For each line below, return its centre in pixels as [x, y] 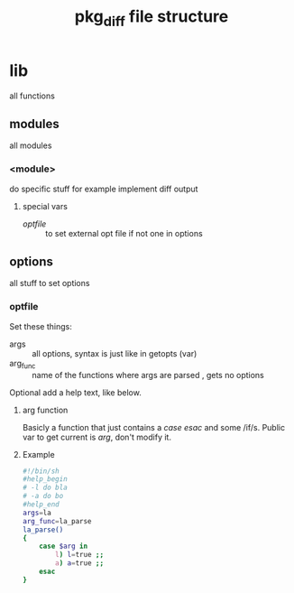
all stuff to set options [50, 283]
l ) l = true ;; [80, 555]
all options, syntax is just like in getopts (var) [115, 353]
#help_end [41, 505]
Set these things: [41, 326]
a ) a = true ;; [80, 563]
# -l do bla [45, 488]
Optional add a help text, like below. [75, 392]
